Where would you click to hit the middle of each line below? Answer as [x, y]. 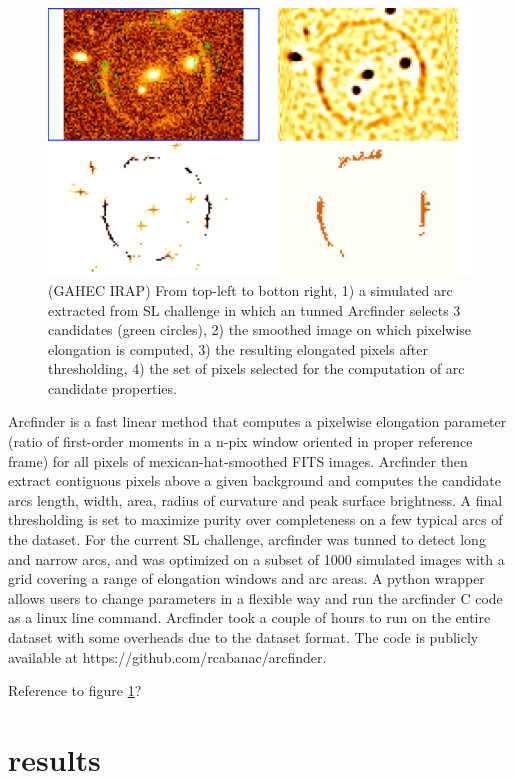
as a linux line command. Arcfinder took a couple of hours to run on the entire [249, 617]
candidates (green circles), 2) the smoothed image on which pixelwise [260, 329]
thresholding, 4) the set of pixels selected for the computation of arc [256, 368]
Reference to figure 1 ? [75, 690]
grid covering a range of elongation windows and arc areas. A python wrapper [246, 578]
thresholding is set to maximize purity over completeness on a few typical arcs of [255, 519]
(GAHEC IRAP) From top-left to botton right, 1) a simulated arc [250, 289]
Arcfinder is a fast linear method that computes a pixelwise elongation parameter [257, 421]
